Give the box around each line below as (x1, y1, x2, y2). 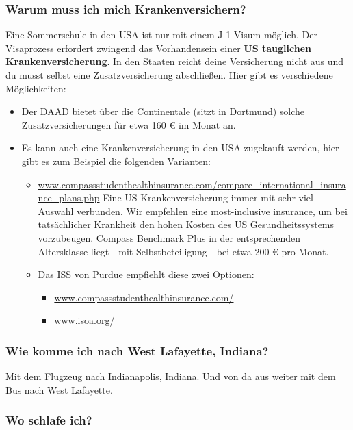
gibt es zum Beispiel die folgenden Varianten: (21, 153, 211, 168)
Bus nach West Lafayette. (5, 382, 113, 396)
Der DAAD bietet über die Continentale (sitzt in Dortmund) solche (21, 104, 305, 118)
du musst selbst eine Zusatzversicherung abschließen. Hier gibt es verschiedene (5, 68, 333, 81)
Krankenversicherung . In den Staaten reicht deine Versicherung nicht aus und (5, 54, 344, 68)
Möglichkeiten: (5, 81, 66, 95)
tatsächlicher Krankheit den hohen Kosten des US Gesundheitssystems (38, 217, 335, 231)
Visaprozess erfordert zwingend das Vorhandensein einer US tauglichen (5, 40, 311, 55)
